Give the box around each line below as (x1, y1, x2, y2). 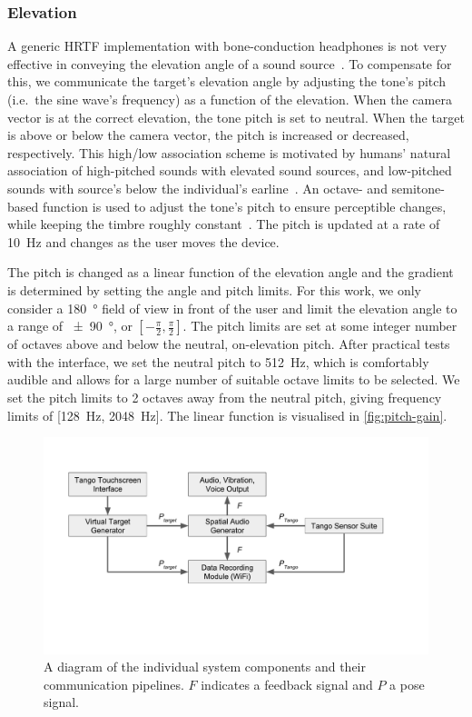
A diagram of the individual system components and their (44, 657, 366, 676)
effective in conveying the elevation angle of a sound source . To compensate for (7, 54, 452, 73)
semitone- (391, 178, 445, 197)
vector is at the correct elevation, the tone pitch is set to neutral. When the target (7, 107, 465, 126)
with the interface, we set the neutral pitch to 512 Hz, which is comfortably (7, 352, 429, 371)
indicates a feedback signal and (201, 674, 373, 693)
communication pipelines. (44, 674, 184, 693)
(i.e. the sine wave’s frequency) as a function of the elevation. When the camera (7, 90, 452, 108)
